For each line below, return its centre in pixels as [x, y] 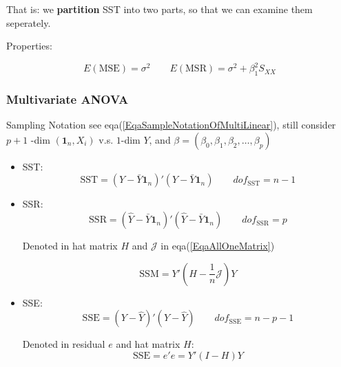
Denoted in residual [64, 344]
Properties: [29, 46]
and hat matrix [148, 344]
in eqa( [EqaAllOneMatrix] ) [218, 246]
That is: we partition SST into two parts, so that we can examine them [159, 9]
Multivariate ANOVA [68, 99]
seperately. [29, 22]
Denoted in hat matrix [70, 246]
